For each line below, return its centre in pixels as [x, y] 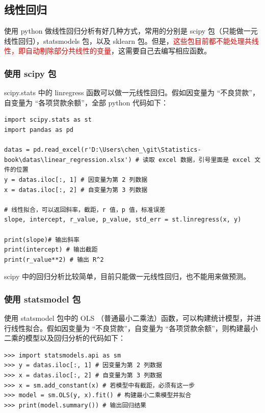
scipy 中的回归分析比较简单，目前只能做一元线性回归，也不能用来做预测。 [127, 276]
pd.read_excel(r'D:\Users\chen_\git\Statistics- [117, 150]
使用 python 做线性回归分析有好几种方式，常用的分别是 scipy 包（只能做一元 [131, 31]
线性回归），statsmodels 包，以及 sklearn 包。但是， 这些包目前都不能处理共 [128, 40]
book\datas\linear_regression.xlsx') [68, 160]
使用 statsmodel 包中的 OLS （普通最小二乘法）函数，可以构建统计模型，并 [129, 318]
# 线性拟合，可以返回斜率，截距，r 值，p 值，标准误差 [85, 210]
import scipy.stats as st [48, 120]
